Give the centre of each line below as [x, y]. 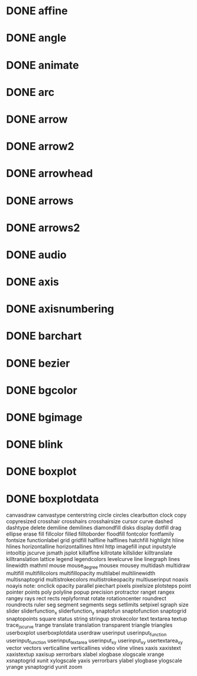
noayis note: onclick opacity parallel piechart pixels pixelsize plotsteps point [98, 586]
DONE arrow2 [40, 147]
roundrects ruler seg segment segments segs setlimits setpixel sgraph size [97, 605]
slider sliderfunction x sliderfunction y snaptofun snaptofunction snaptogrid [96, 611]
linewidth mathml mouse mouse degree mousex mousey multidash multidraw [98, 566]
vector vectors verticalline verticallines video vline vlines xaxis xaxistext [94, 648]
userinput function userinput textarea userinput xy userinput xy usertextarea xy [95, 641]
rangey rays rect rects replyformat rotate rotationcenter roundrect [86, 598]
